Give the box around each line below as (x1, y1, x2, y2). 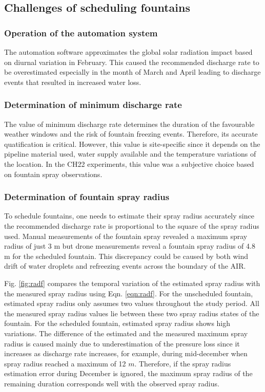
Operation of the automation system (4, 26, 158, 39)
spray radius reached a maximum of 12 (4, 358, 126, 368)
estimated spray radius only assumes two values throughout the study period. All (4, 298, 259, 309)
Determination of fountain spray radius (4, 190, 170, 203)
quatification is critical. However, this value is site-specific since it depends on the (4, 138, 260, 149)
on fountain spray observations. (4, 168, 103, 179)
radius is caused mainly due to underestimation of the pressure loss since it (4, 338, 240, 349)
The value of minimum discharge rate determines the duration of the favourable (4, 118, 255, 129)
